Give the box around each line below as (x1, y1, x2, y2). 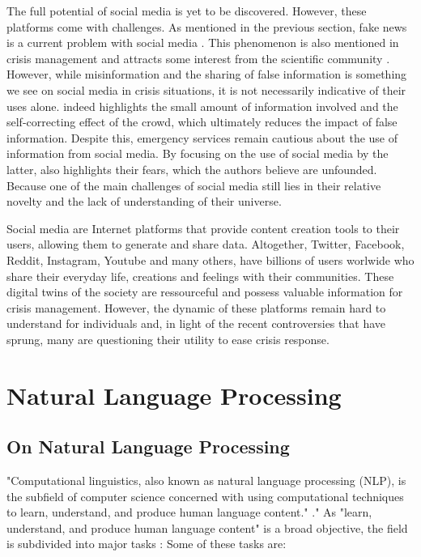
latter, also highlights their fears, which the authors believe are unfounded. (6, 160, 377, 177)
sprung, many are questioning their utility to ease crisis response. (6, 330, 330, 347)
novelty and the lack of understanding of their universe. (6, 193, 282, 210)
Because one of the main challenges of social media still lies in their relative (6, 176, 381, 193)
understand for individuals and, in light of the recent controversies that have (6, 315, 385, 332)
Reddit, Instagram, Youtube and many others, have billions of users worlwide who (6, 251, 415, 268)
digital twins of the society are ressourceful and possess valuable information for (6, 283, 403, 300)
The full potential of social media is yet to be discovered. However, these (6, 2, 367, 19)
